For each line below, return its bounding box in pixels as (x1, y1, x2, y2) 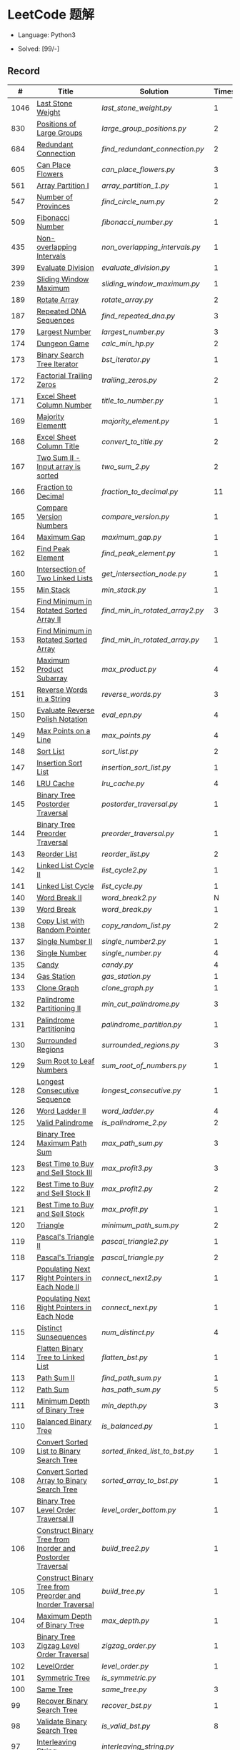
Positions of (36, 119, 76, 129)
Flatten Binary (36, 1343, 84, 1353)
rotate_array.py (101, 294, 154, 304)
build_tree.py (101, 1586, 145, 1596)
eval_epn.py (101, 710, 142, 720)
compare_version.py (101, 511, 170, 521)
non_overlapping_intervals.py (101, 242, 201, 252)
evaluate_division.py (101, 262, 170, 272)
